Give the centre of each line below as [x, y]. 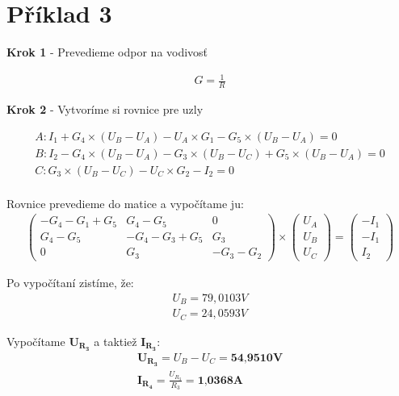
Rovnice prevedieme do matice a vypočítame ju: [125, 203]
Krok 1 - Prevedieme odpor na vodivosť [107, 52]
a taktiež [115, 341]
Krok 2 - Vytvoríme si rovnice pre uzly [105, 109]
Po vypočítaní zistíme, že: [70, 282]
